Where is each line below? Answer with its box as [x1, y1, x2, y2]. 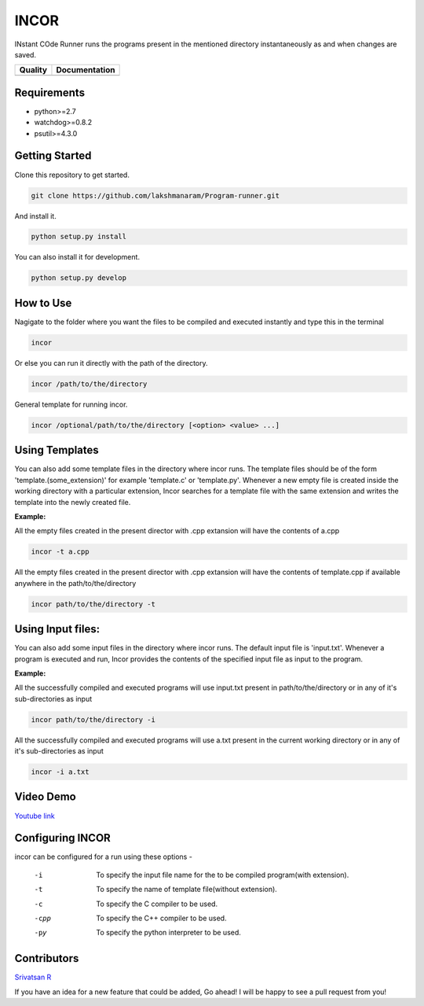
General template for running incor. [14, 400, 128, 409]
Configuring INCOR [14, 831, 111, 845]
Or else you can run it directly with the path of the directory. [14, 358, 208, 367]
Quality [19, 64, 47, 76]
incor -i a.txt [31, 768, 90, 776]
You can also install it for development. [14, 252, 141, 262]
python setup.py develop [31, 274, 127, 282]
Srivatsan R [14, 972, 52, 982]
